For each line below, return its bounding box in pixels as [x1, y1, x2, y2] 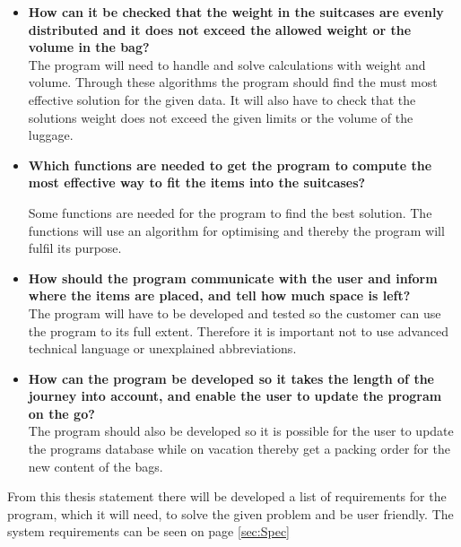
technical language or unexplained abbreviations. [28, 339, 297, 358]
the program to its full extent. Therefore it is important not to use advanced [28, 321, 449, 340]
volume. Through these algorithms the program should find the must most [28, 73, 438, 91]
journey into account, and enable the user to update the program [28, 386, 442, 405]
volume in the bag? [28, 38, 150, 56]
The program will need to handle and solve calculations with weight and [28, 55, 426, 74]
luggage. [28, 126, 74, 144]
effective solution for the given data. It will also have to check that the [28, 90, 416, 109]
